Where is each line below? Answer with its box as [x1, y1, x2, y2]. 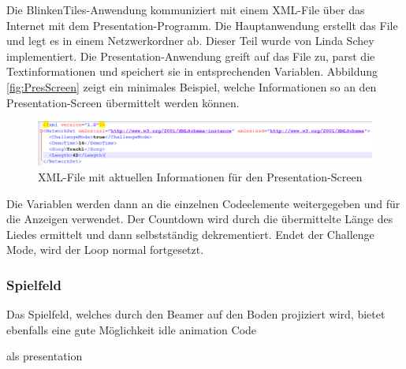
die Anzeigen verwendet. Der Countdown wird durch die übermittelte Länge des [6, 211, 393, 227]
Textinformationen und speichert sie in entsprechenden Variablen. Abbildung [6, 63, 378, 80]
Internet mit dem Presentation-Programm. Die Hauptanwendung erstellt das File [6, 17, 398, 33]
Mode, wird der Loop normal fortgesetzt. [6, 241, 204, 258]
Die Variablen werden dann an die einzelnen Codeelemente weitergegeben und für [6, 195, 400, 211]
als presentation [6, 348, 83, 364]
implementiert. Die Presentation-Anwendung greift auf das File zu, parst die [6, 47, 375, 64]
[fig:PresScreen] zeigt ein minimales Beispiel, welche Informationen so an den [6, 78, 377, 95]
